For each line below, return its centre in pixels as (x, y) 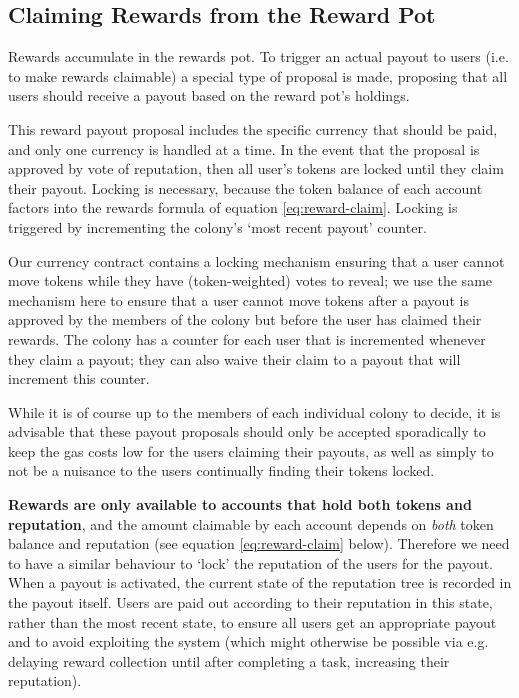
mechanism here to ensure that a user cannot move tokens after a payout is (238, 299)
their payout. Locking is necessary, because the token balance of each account (245, 187)
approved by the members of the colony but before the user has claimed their (245, 319)
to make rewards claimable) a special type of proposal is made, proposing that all (258, 75)
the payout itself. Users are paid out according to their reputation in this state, (250, 602)
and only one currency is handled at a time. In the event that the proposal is (244, 148)
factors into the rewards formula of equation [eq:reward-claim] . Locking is (233, 207)
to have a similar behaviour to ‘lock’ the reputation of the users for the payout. (251, 562)
